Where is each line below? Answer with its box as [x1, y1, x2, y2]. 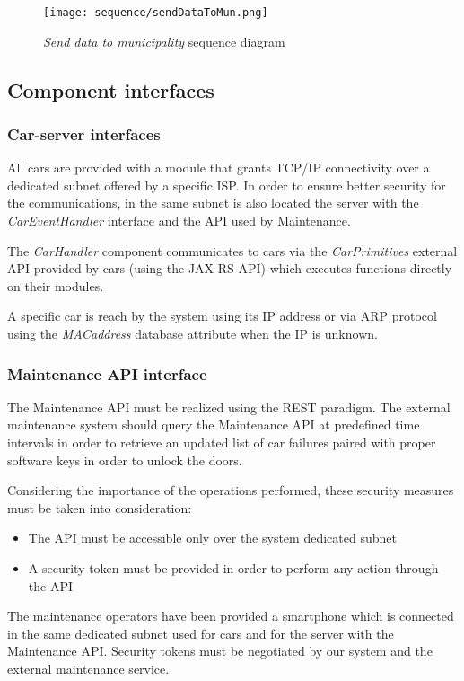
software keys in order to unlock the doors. [7, 450, 242, 469]
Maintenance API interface [7, 362, 207, 385]
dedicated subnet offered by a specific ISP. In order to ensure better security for [7, 175, 446, 194]
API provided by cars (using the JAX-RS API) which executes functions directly [7, 259, 452, 278]
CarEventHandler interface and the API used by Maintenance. [7, 211, 351, 230]
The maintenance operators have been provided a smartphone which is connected [7, 606, 454, 625]
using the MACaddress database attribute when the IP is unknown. [7, 324, 378, 342]
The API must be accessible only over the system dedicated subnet [28, 528, 397, 547]
